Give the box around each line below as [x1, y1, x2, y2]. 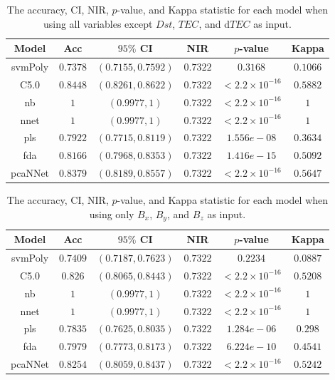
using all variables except [43, 16, 153, 31]
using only [89, 206, 134, 221]
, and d [198, 16, 230, 31]
